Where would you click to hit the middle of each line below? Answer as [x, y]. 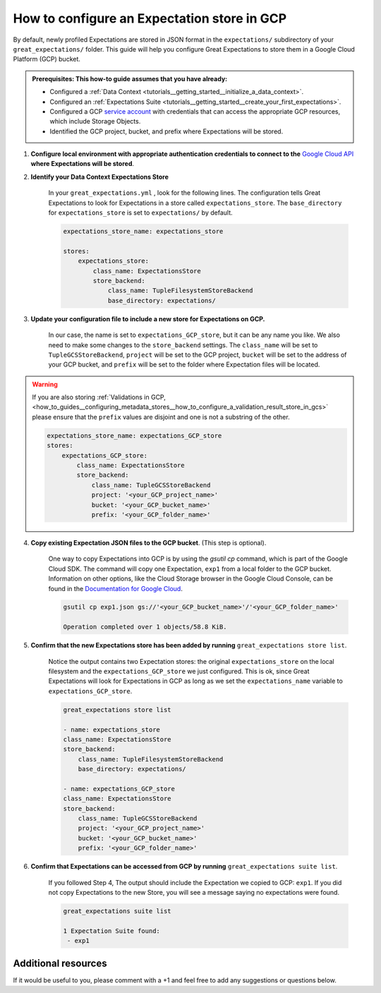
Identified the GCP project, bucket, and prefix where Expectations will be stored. [167, 131]
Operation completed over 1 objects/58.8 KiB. [145, 627]
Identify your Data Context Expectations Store [100, 177]
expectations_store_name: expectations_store [143, 231]
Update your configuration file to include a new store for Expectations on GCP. [148, 319]
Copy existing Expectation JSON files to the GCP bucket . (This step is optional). [149, 542]
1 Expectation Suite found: [111, 931]
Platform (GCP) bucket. [47, 59]
